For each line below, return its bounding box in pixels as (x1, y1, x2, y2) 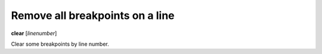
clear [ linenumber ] (11, 30, 57, 37)
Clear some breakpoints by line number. (11, 40, 110, 47)
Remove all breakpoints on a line (11, 9, 175, 22)
